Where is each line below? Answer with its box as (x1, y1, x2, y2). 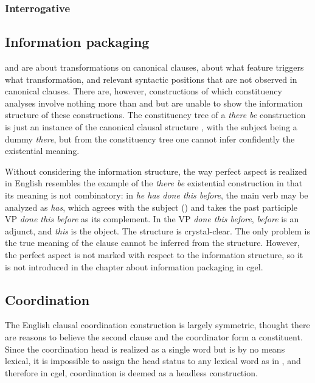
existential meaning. (5, 144, 80, 157)
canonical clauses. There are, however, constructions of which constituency (5, 85, 282, 97)
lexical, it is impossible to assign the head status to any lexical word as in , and (5, 354, 301, 367)
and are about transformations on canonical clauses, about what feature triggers (5, 61, 304, 74)
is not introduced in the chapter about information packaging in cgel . (5, 260, 263, 273)
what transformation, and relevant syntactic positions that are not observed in (5, 72, 297, 85)
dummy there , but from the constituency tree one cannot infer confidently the (5, 132, 295, 145)
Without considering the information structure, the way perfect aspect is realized (5, 164, 307, 177)
